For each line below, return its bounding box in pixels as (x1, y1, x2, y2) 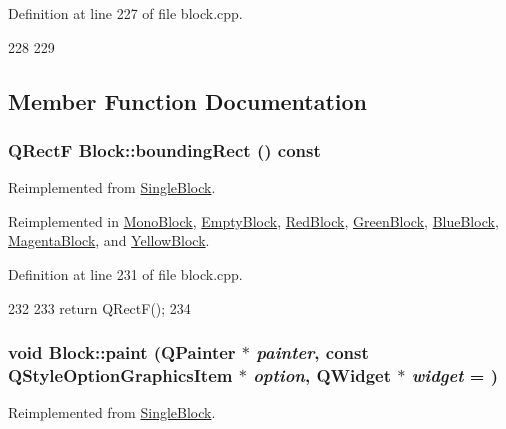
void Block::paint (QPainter (8, 340, 236, 365)
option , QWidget (253, 363, 392, 387)
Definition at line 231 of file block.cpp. (8, 263, 243, 284)
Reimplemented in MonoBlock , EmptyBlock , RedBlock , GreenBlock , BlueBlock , (8, 210, 499, 231)
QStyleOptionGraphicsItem (8, 363, 233, 387)
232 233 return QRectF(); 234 (8, 297, 191, 318)
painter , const (256, 340, 369, 365)
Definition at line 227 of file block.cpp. (8, 3, 243, 23)
